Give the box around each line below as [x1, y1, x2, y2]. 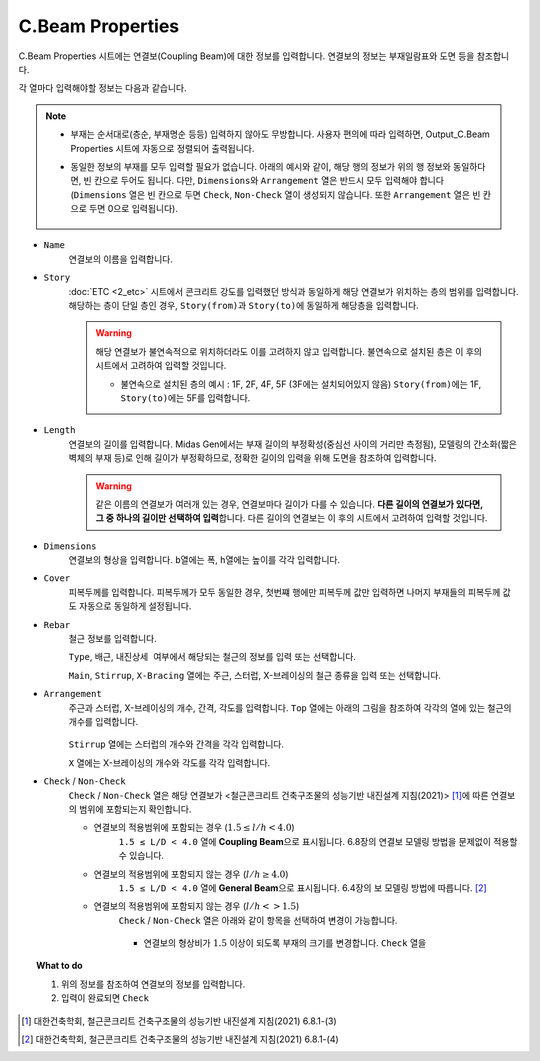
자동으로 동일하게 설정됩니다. [78, 600, 192, 612]
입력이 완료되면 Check [61, 992, 150, 1004]
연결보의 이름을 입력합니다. [68, 253, 174, 265]
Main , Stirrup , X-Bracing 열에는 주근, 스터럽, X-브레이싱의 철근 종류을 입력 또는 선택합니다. [68, 669, 442, 681]
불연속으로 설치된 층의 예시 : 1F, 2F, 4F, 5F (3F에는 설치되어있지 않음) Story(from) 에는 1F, [120, 378, 482, 390]
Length [43, 425, 76, 436]
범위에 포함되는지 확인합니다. [78, 803, 192, 815]
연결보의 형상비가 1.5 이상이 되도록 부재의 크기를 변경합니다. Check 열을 [143, 937, 427, 949]
